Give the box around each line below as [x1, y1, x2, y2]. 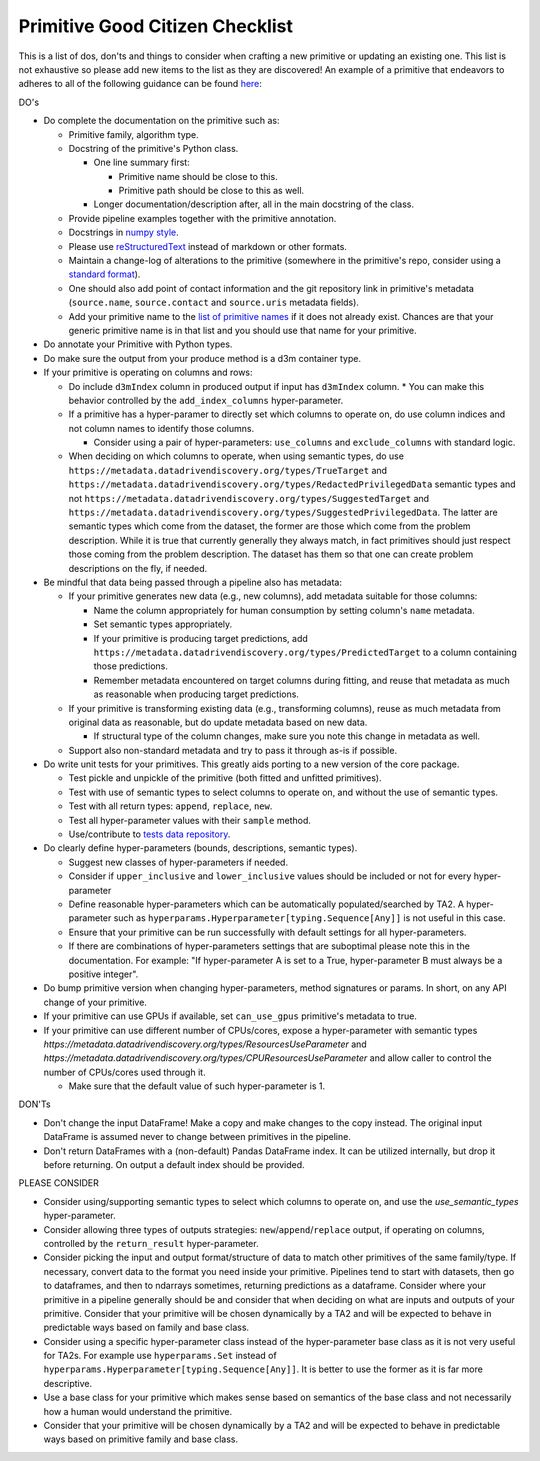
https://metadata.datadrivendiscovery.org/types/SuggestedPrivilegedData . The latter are [68, 506, 499, 519]
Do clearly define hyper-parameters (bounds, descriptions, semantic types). [43, 842, 358, 854]
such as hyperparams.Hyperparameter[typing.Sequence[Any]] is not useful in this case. [113, 912, 506, 924]
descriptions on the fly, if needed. [68, 562, 208, 574]
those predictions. [93, 660, 169, 672]
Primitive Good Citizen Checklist [18, 15, 294, 37]
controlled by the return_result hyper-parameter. [43, 1237, 259, 1249]
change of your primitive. [43, 996, 147, 1008]
